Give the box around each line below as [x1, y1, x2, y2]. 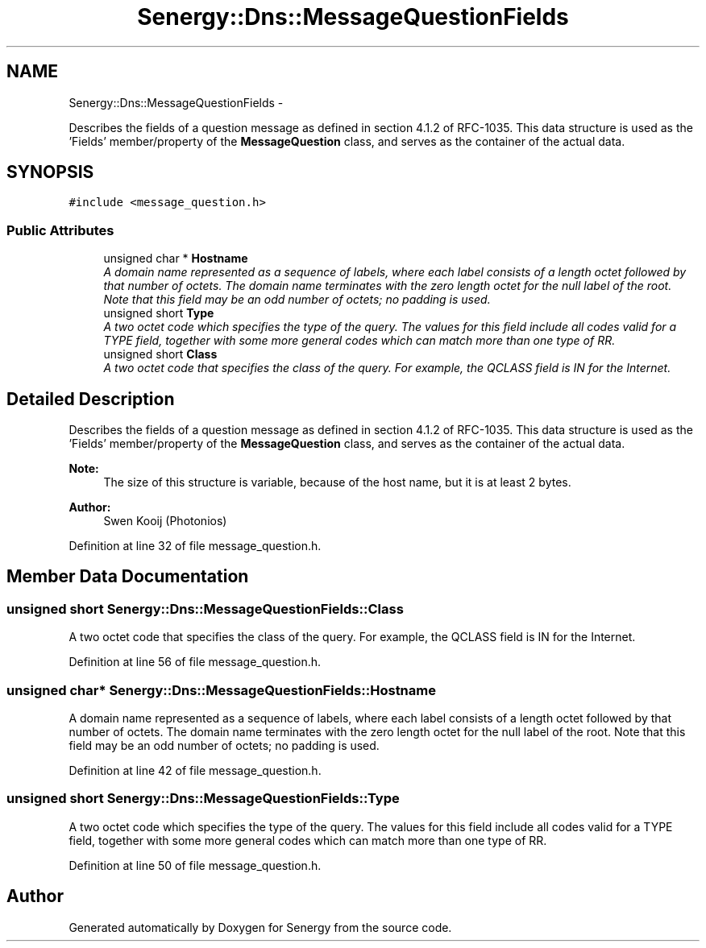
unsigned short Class [103, 347, 218, 362]
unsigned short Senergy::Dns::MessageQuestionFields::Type [6, 790, 400, 807]
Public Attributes [6, 221, 114, 238]
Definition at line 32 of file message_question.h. [69, 539, 322, 553]
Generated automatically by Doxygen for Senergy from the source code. [69, 920, 452, 934]
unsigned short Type [103, 306, 214, 321]
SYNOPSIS [6, 162, 94, 183]
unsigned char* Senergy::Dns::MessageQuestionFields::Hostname [6, 681, 436, 698]
